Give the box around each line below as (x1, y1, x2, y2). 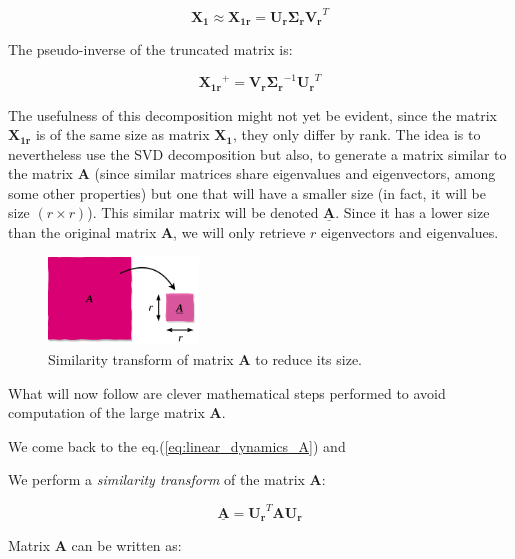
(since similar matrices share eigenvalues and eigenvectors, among (94, 163, 496, 184)
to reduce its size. (255, 349, 362, 370)
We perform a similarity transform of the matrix (8, 469, 305, 490)
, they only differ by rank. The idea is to (232, 124, 481, 145)
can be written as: (71, 534, 182, 555)
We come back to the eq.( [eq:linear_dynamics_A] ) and (8, 435, 346, 456)
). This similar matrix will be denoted (87, 202, 319, 223)
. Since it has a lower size (335, 202, 490, 223)
